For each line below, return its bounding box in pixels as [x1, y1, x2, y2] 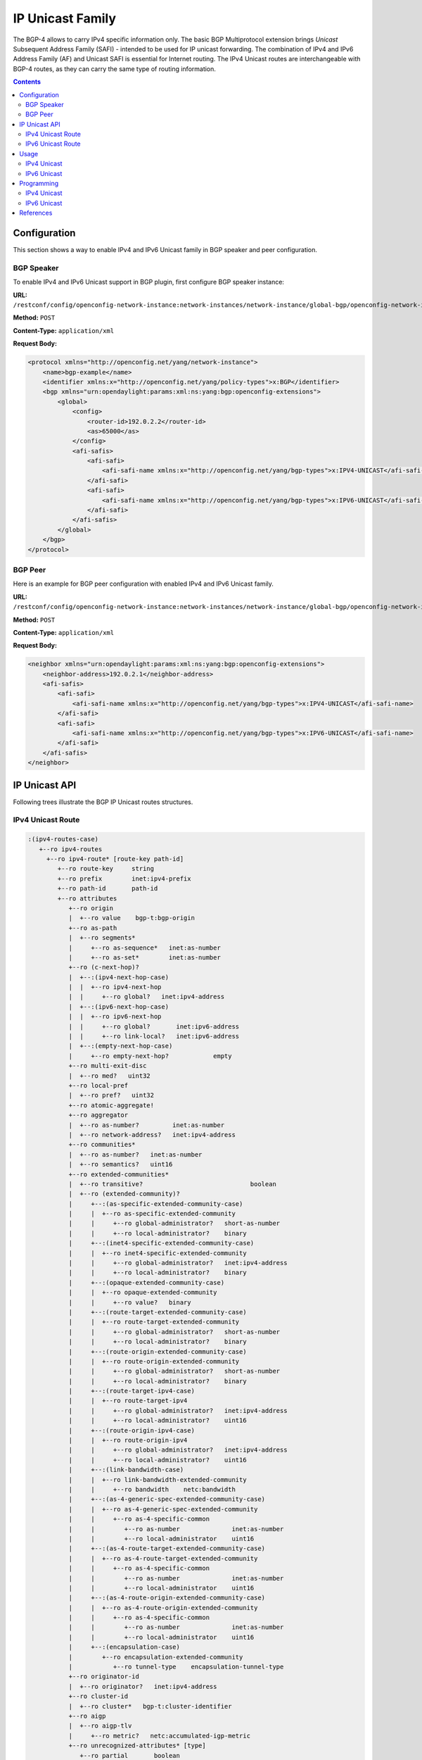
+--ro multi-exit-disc [68, 1062, 147, 1070]
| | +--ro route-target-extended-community [68, 1318, 240, 1326]
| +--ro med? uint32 [68, 1071, 151, 1080]
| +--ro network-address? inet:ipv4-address [68, 1131, 236, 1138]
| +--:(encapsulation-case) [68, 1643, 181, 1651]
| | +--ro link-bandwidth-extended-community [68, 1476, 247, 1483]
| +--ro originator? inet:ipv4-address [68, 1683, 217, 1690]
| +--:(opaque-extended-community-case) [68, 1278, 225, 1286]
